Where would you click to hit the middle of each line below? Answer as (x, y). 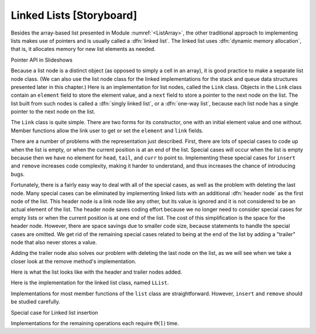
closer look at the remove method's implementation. (74, 261)
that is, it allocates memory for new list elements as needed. (83, 49)
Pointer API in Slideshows (42, 60)
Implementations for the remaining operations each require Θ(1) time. (95, 323)
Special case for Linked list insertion (54, 312)
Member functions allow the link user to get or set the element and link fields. (107, 130)
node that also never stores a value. (54, 242)
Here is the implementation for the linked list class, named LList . (90, 283)
